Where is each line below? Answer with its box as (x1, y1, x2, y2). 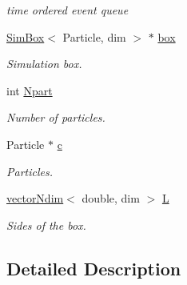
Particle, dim (62, 28, 126, 45)
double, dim (82, 190, 140, 207)
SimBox (6, 28, 45, 45)
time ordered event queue (6, 2, 129, 18)
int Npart (6, 82, 53, 98)
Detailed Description (6, 255, 181, 280)
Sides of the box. (6, 216, 86, 233)
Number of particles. (6, 109, 105, 126)
